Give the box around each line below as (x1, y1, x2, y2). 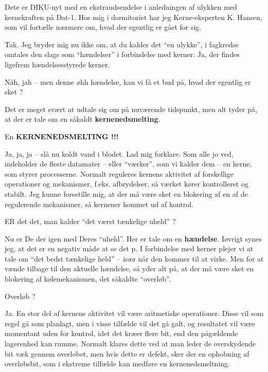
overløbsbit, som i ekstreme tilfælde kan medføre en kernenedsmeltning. (5, 358, 230, 369)
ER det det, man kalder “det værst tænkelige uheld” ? (5, 216, 176, 227)
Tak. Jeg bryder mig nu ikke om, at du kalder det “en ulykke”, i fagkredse (5, 39, 239, 49)
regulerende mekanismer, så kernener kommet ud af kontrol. (5, 198, 194, 209)
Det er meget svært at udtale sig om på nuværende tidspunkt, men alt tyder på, (5, 103, 257, 114)
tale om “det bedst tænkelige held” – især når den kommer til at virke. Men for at (5, 253, 264, 264)
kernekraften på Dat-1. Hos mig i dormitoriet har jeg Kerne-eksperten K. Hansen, (5, 11, 262, 22)
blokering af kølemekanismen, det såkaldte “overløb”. (5, 273, 171, 284)
